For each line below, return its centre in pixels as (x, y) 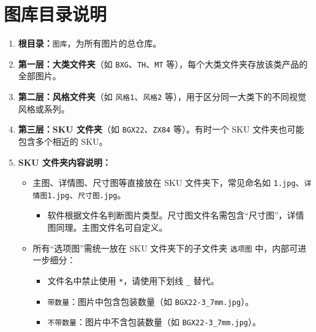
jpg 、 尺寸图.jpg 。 (91, 194)
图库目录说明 (55, 14)
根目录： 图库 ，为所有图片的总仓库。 (90, 43)
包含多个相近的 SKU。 (63, 141)
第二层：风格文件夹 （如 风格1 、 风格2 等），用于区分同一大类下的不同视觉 (162, 97)
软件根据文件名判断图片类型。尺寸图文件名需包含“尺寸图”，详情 (176, 215)
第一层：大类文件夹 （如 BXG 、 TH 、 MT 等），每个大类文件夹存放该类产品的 (163, 64)
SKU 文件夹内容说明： (65, 162)
